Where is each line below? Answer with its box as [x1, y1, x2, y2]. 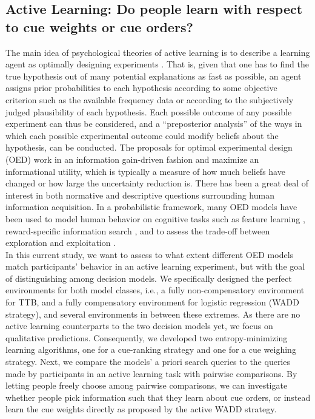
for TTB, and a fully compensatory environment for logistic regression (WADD [5, 296, 299, 308]
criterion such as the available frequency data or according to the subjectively [5, 93, 294, 106]
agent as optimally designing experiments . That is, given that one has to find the [5, 58, 309, 70]
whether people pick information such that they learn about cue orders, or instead [5, 390, 311, 403]
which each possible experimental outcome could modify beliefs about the [5, 129, 279, 141]
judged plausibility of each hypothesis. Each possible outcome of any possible [5, 105, 292, 118]
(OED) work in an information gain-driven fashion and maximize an [5, 152, 259, 165]
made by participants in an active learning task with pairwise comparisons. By [5, 367, 297, 380]
